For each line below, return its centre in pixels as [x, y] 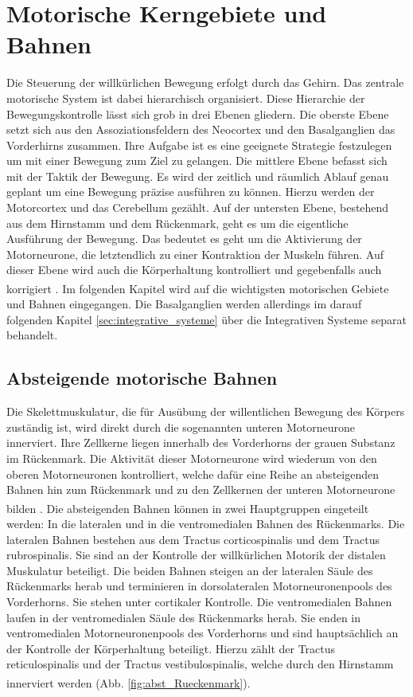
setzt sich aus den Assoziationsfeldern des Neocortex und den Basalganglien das [201, 129]
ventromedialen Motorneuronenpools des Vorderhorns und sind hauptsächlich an [203, 633]
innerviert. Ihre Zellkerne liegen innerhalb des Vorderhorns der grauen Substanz [201, 442]
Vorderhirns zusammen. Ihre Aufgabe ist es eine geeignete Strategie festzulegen [199, 145]
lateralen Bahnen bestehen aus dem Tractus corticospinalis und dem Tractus [193, 539]
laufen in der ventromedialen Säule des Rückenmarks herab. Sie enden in [184, 617]
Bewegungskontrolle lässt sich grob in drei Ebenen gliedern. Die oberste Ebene [198, 114]
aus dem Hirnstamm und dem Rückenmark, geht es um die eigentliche [177, 223]
